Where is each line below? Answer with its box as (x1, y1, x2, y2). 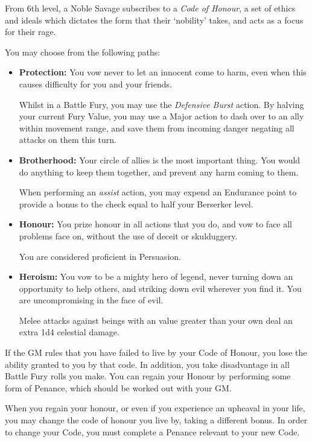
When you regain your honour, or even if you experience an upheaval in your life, (5, 402, 305, 414)
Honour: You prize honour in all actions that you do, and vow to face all (19, 218, 293, 230)
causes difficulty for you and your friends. (19, 77, 172, 90)
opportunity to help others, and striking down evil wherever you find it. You (19, 282, 302, 294)
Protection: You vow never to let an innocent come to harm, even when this (19, 66, 307, 78)
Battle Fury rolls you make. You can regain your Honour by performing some (5, 370, 291, 382)
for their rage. (5, 25, 56, 38)
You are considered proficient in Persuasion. (19, 250, 181, 262)
